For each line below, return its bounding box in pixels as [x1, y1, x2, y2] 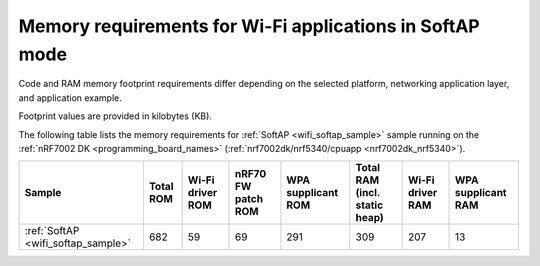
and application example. [18, 91, 122, 104]
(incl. [355, 186, 380, 200]
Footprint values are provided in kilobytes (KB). [18, 110, 212, 122]
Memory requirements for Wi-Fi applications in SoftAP [18, 15, 480, 37]
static [355, 198, 384, 212]
